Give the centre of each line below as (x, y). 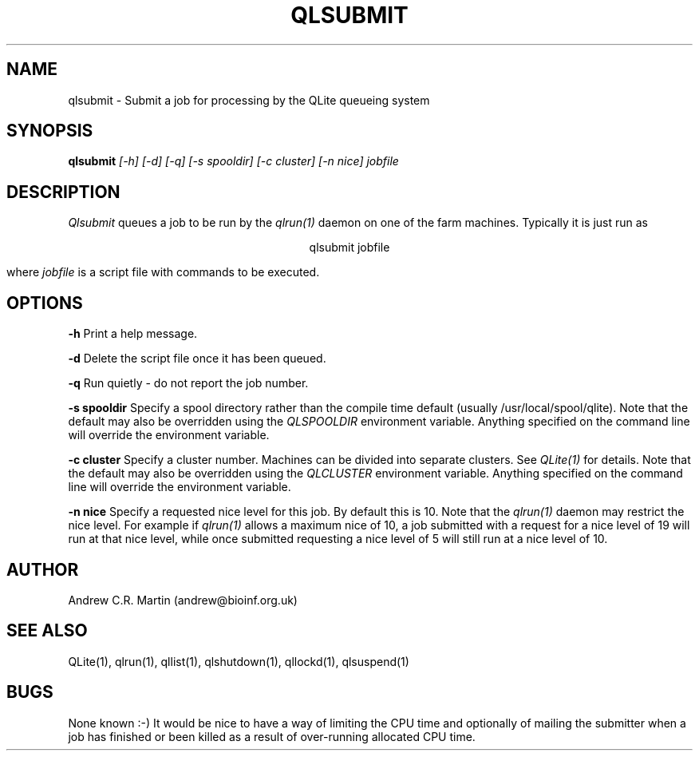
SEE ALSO (47, 631)
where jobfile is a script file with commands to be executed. (163, 272)
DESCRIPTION (63, 192)
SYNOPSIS (50, 131)
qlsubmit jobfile (349, 248)
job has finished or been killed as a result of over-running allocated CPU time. (272, 736)
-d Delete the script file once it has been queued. (197, 359)
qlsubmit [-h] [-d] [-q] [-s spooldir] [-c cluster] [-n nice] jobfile (233, 161)
